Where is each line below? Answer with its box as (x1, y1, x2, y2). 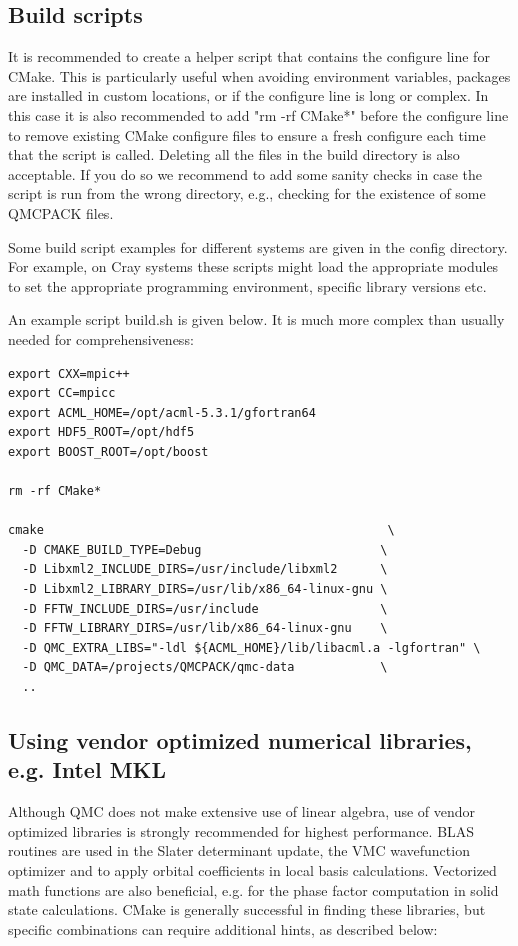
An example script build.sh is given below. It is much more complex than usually (8, 309, 505, 330)
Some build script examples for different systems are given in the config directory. (8, 236, 508, 257)
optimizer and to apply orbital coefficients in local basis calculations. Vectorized (8, 859, 497, 880)
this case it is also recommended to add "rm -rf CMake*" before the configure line (8, 104, 509, 125)
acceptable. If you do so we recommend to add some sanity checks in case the (8, 163, 482, 184)
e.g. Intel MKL (8, 754, 167, 785)
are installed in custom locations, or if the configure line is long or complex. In (8, 85, 489, 106)
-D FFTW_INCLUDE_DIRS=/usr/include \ (22, 601, 388, 616)
